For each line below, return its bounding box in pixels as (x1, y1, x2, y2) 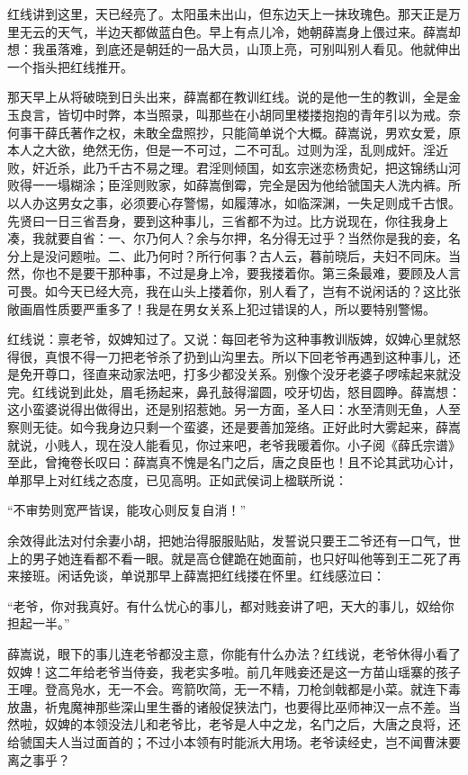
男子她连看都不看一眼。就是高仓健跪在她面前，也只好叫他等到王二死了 (31, 548, 448, 567)
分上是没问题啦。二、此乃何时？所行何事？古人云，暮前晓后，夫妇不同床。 (7, 246, 448, 265)
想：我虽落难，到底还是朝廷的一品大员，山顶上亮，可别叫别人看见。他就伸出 (7, 40, 461, 59)
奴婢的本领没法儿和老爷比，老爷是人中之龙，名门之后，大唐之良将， (44, 715, 448, 734)
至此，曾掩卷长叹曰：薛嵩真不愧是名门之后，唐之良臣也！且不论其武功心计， (7, 453, 461, 472)
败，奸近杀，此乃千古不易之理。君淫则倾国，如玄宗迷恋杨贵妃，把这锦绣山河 (7, 158, 461, 176)
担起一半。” (7, 614, 70, 633)
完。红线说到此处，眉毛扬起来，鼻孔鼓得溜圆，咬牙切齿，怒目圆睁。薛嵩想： (7, 382, 461, 401)
